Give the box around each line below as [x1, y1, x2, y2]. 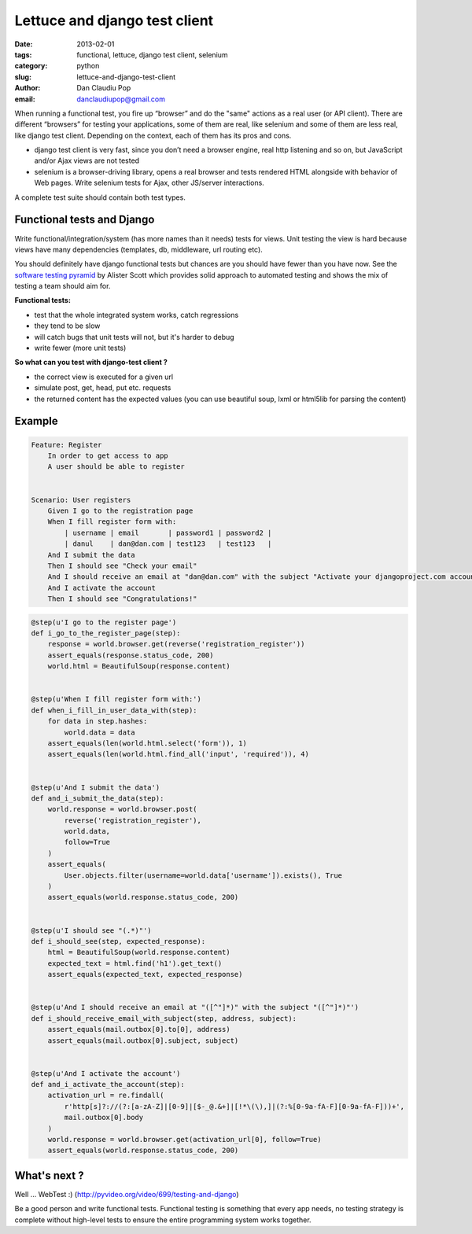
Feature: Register [31, 440, 102, 449]
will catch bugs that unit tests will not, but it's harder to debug [34, 332, 235, 341]
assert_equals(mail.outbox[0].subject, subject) [47, 1036, 239, 1045]
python [76, 61, 100, 71]
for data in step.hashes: [47, 716, 148, 726]
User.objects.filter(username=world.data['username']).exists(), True [64, 871, 342, 880]
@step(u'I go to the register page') [31, 617, 177, 627]
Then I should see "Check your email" [47, 561, 197, 570]
